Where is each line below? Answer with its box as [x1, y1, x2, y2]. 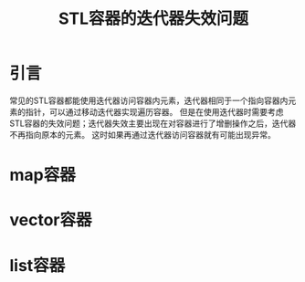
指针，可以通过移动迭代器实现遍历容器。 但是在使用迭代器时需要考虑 [25, 106, 284, 117]
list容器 [9, 255, 66, 276]
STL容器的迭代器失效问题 [58, 8, 249, 29]
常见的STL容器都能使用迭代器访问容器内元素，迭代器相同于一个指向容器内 [9, 95, 289, 106]
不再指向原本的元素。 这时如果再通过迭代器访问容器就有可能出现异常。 [9, 129, 276, 140]
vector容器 [9, 210, 92, 231]
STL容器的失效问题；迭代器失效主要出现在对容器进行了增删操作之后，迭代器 [9, 118, 297, 129]
